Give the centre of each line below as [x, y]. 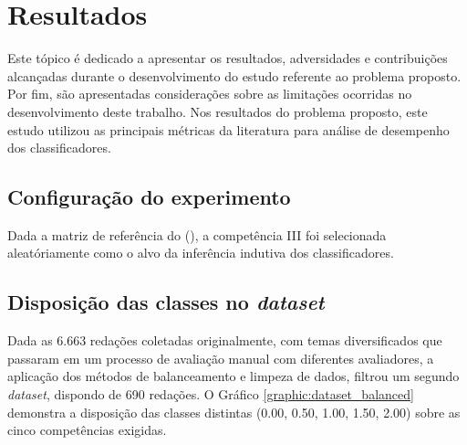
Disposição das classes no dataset [166, 302]
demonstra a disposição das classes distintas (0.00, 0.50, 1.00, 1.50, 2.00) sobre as [234, 412]
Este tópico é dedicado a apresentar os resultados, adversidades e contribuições [228, 58]
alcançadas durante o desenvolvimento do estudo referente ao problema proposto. [234, 75]
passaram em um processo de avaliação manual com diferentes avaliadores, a [221, 358]
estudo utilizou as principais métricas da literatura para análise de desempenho [228, 129]
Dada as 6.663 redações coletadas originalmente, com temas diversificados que [225, 340]
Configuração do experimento [149, 197]
